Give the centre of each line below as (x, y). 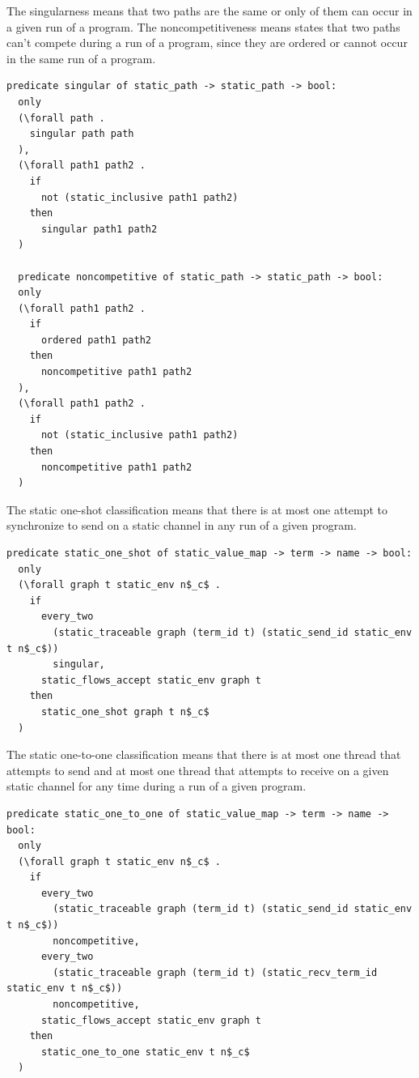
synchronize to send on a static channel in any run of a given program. (182, 525)
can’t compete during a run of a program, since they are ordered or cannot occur (207, 43)
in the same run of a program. (81, 58)
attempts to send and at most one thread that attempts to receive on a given (198, 770)
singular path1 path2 (99, 229)
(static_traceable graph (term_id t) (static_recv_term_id (215, 972)
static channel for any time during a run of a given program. (157, 786)
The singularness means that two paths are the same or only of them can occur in (209, 11)
